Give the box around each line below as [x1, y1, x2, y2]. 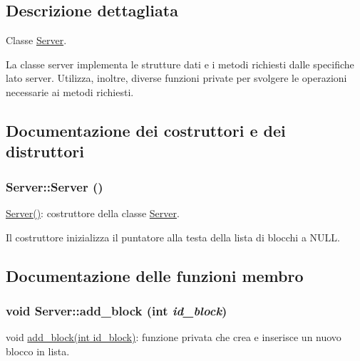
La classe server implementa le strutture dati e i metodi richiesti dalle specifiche [6, 56, 354, 71]
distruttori [6, 140, 84, 162]
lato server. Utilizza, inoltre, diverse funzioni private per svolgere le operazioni [6, 70, 347, 85]
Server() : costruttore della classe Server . [6, 205, 180, 220]
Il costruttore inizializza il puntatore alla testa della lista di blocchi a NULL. [6, 229, 340, 244]
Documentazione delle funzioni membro [6, 264, 304, 286]
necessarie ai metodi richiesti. [6, 84, 134, 99]
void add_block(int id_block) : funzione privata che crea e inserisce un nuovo [6, 330, 341, 345]
